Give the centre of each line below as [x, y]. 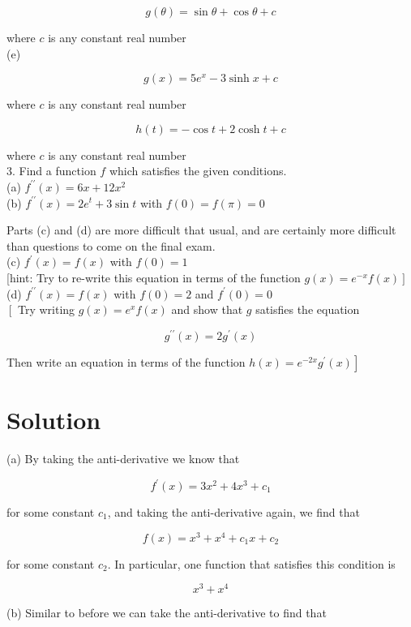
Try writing [46, 309]
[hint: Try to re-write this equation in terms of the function [154, 277]
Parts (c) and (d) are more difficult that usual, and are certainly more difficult [201, 230]
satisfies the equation [308, 309]
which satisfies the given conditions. [198, 171]
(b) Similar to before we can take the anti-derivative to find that [167, 613]
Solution [54, 419]
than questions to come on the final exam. [111, 245]
